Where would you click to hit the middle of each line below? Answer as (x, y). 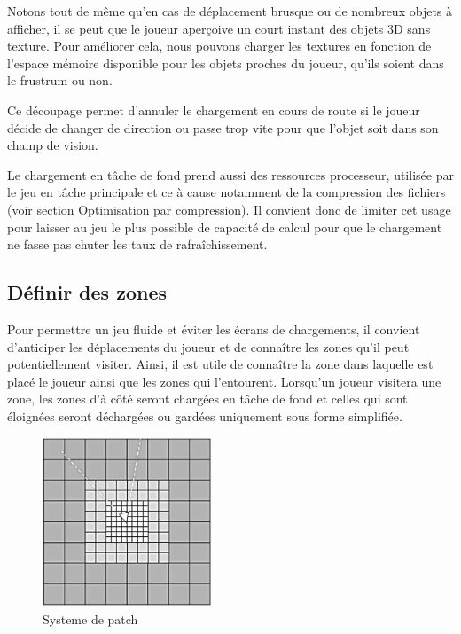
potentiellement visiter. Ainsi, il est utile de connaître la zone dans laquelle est (220, 364)
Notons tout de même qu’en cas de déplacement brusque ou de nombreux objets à (230, 11)
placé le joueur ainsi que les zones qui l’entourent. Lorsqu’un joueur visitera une (224, 381)
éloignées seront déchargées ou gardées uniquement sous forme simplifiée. (205, 415)
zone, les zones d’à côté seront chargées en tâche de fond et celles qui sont (207, 399)
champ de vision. (53, 145)
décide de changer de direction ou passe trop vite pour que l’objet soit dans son (223, 127)
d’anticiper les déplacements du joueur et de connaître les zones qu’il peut (208, 346)
